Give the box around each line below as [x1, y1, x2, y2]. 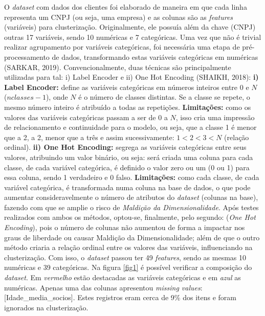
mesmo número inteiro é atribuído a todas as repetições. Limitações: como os [4, 101, 251, 112]
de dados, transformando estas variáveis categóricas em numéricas [52, 51, 258, 62]
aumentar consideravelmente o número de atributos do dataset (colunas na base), [4, 192, 258, 202]
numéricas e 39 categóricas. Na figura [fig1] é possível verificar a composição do [4, 262, 252, 273]
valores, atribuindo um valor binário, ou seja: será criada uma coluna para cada [4, 151, 253, 162]
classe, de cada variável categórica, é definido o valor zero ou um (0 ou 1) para [4, 162, 250, 172]
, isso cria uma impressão [175, 111, 255, 122]
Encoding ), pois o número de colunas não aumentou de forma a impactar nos [4, 222, 245, 233]
